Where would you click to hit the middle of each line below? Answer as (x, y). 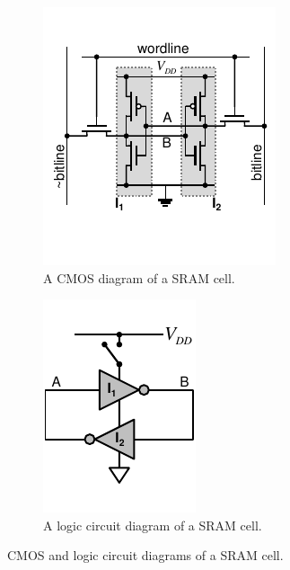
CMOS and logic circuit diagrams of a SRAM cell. (145, 555)
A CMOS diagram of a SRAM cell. (139, 277)
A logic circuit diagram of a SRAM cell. (153, 525)
